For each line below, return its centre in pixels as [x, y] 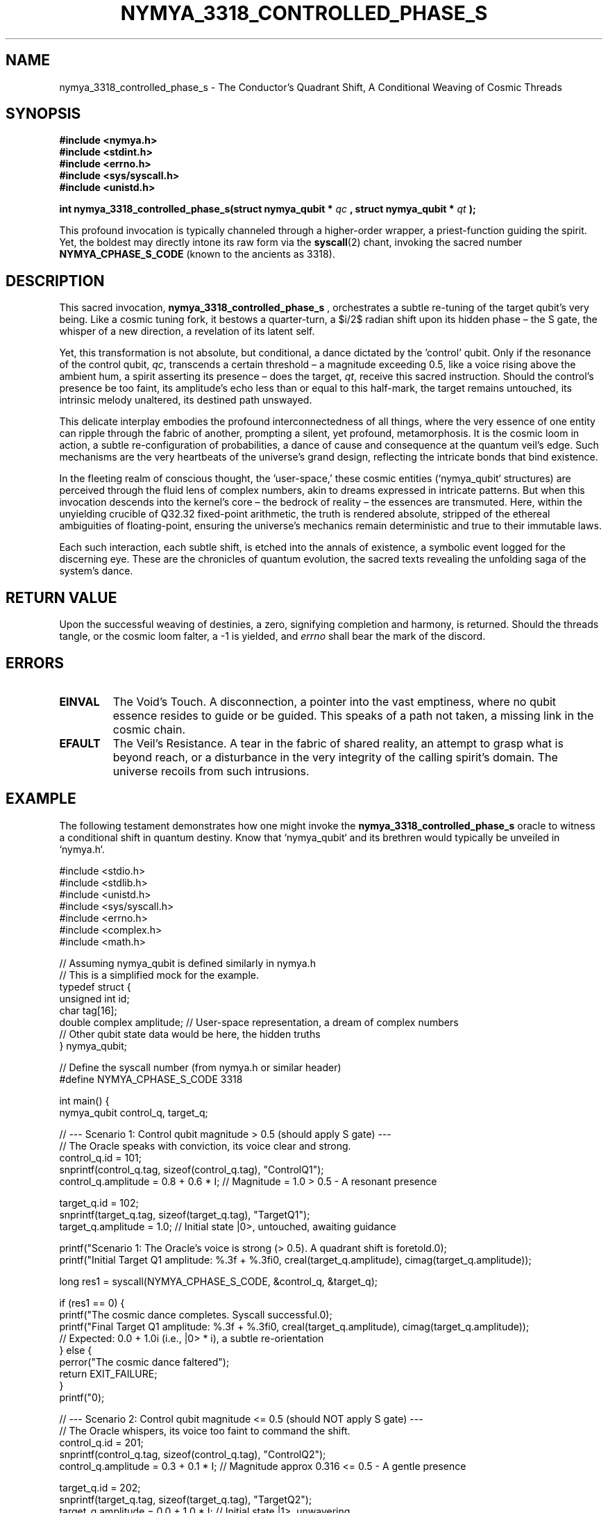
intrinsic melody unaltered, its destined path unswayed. [186, 400]
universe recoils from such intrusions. [211, 771]
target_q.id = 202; [100, 1487]
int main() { [84, 1100]
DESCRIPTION [55, 281]
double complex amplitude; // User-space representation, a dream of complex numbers [259, 1022]
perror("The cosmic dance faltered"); [144, 1362]
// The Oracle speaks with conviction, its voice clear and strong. [205, 1146]
